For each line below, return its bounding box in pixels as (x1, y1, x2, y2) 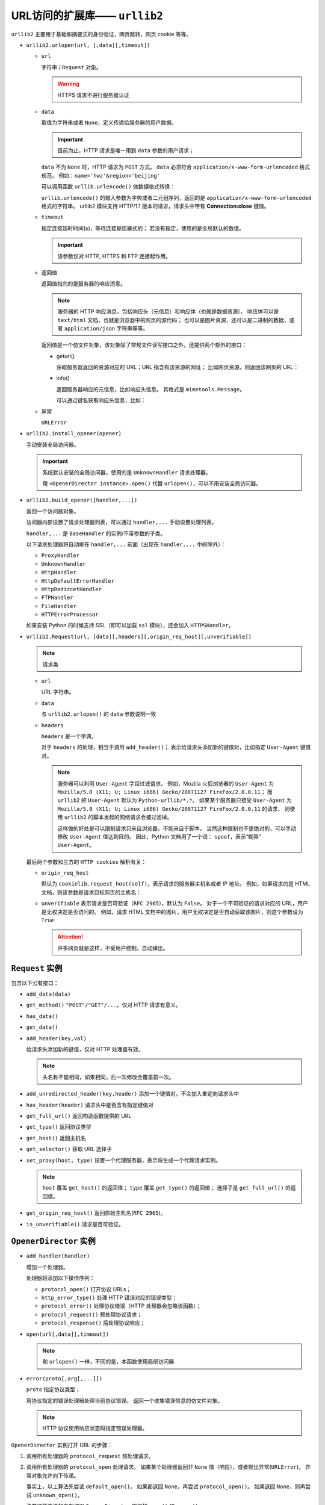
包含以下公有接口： (11, 979, 59, 987)
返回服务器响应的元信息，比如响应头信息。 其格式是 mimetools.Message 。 (56, 385, 246, 393)
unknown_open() (32, 1492, 78, 1498)
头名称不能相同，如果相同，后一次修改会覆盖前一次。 (42, 1073, 175, 1081)
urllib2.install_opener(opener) (26, 430, 122, 437)
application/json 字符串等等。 (64, 324, 149, 332)
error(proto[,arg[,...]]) (26, 1375, 103, 1382)
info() (56, 374, 70, 382)
